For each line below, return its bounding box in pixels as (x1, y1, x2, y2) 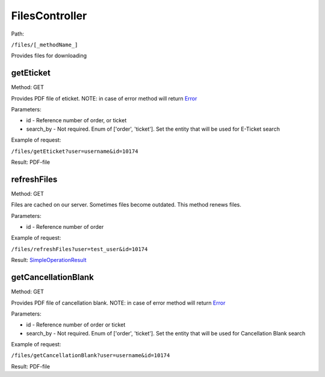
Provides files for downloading (11, 52, 87, 60)
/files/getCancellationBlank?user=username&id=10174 (11, 352, 170, 359)
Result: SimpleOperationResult (11, 257, 87, 264)
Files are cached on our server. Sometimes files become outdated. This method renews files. (11, 201, 242, 208)
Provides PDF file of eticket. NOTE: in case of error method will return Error (11, 95, 197, 102)
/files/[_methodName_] (11, 41, 78, 48)
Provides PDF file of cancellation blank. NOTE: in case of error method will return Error (11, 299, 226, 307)
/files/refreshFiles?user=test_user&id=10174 (11, 246, 148, 252)
